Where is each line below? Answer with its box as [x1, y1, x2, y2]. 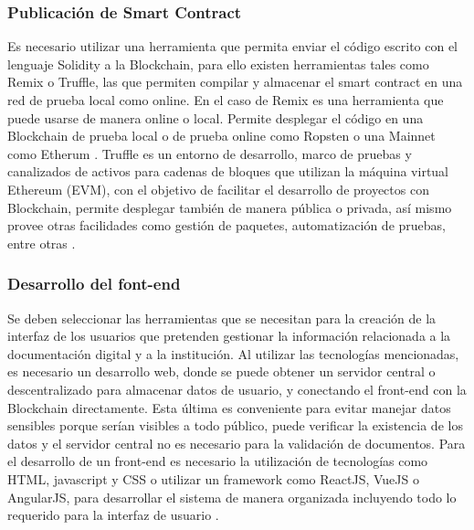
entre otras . [7, 233, 76, 252]
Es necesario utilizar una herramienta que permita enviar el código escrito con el [7, 37, 458, 56]
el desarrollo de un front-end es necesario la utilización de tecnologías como [7, 451, 428, 471]
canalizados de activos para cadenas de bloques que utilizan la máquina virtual [7, 162, 449, 181]
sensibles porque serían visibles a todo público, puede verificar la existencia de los [7, 416, 463, 435]
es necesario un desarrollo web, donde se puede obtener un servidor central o [7, 362, 436, 381]
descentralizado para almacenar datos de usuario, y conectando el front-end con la [7, 379, 467, 398]
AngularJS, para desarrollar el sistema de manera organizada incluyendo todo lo [7, 487, 457, 506]
